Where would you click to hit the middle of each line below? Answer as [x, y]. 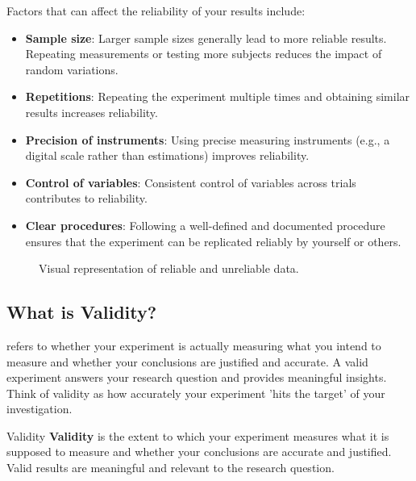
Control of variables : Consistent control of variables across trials [191, 182]
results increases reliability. [92, 112]
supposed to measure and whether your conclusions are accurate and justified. [199, 452]
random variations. [72, 69]
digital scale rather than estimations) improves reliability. [167, 155]
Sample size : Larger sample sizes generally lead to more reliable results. [206, 38]
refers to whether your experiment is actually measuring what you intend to [194, 345]
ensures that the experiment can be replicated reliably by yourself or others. [213, 241]
